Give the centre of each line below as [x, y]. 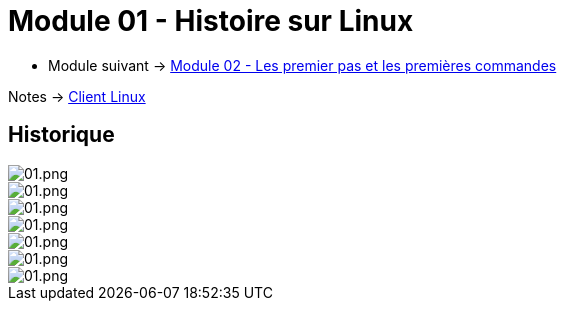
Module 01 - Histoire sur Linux [211, 21]
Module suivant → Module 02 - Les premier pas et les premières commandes [302, 65]
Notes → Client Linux [77, 96]
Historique [61, 135]
